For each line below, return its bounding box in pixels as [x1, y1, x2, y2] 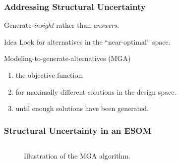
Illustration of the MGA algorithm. [24, 151, 130, 161]
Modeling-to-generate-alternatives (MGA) [4, 53, 131, 63]
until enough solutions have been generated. [15, 103, 149, 113]
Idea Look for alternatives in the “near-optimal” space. [4, 36, 171, 47]
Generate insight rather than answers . [4, 20, 119, 30]
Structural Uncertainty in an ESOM [4, 124, 152, 136]
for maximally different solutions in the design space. [15, 86, 177, 97]
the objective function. [15, 70, 84, 80]
